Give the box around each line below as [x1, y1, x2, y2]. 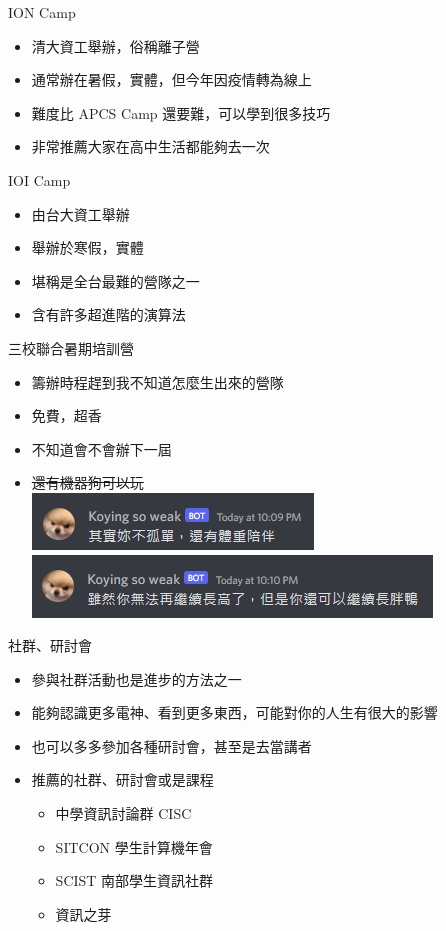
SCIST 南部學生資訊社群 [55, 870, 214, 891]
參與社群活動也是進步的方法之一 [31, 668, 242, 689]
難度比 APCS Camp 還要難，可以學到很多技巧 [31, 102, 331, 123]
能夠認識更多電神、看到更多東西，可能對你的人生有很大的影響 [31, 702, 438, 723]
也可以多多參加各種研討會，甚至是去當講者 [31, 735, 312, 756]
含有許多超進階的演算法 [31, 304, 186, 325]
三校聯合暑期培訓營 [8, 337, 134, 358]
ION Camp [8, 2, 76, 22]
